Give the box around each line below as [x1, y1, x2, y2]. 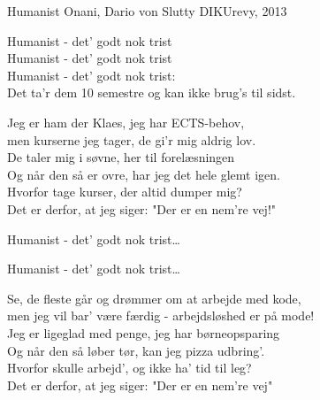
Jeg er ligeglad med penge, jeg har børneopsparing [7, 323, 280, 342]
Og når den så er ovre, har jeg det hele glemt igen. [7, 165, 280, 183]
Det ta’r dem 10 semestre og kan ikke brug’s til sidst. [7, 83, 296, 102]
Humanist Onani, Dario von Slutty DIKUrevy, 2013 [7, 2, 287, 19]
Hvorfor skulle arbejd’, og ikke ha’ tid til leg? [7, 358, 252, 377]
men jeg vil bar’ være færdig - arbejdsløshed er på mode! [7, 306, 315, 325]
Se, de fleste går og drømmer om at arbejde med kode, [7, 288, 301, 307]
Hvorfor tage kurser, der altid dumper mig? [7, 182, 242, 201]
